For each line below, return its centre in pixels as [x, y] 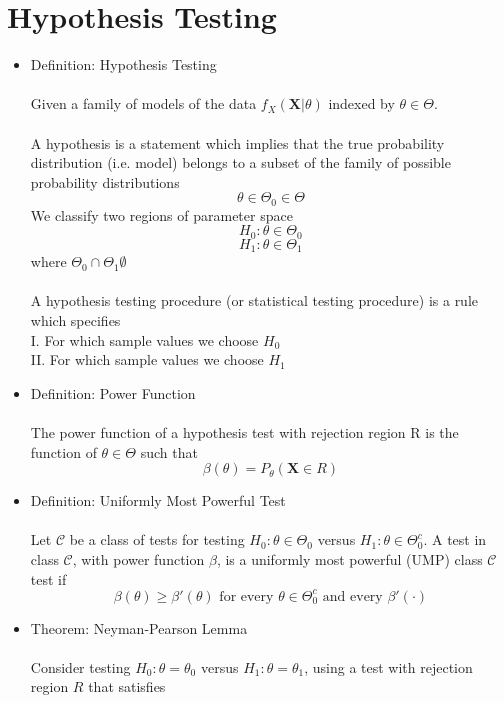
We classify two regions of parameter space [161, 214]
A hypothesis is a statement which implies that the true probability [237, 142]
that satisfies [127, 686]
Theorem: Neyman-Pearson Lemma [139, 627]
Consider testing [80, 666]
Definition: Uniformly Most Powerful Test [158, 500]
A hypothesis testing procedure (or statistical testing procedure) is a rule [254, 300]
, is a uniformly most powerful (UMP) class [349, 558]
